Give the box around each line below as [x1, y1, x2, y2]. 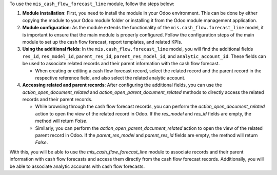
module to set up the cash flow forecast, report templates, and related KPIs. [22, 38, 183, 45]
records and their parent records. [22, 96, 92, 103]
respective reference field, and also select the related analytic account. [35, 74, 186, 81]
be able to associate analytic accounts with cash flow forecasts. [9, 163, 145, 169]
